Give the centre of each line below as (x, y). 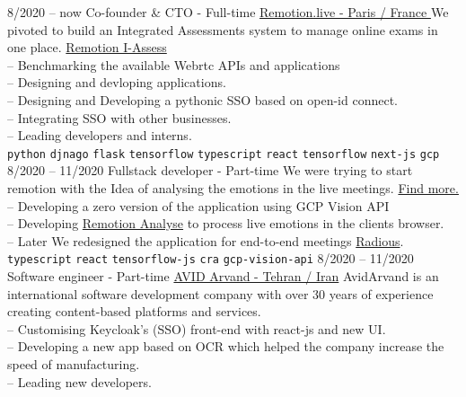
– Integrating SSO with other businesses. (119, 117)
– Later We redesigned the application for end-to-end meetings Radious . (206, 240)
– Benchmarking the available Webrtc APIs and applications (174, 64)
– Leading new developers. (79, 381)
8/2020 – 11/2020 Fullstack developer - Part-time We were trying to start (210, 170)
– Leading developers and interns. (100, 135)
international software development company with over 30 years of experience (220, 293)
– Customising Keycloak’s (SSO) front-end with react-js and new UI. (197, 328)
